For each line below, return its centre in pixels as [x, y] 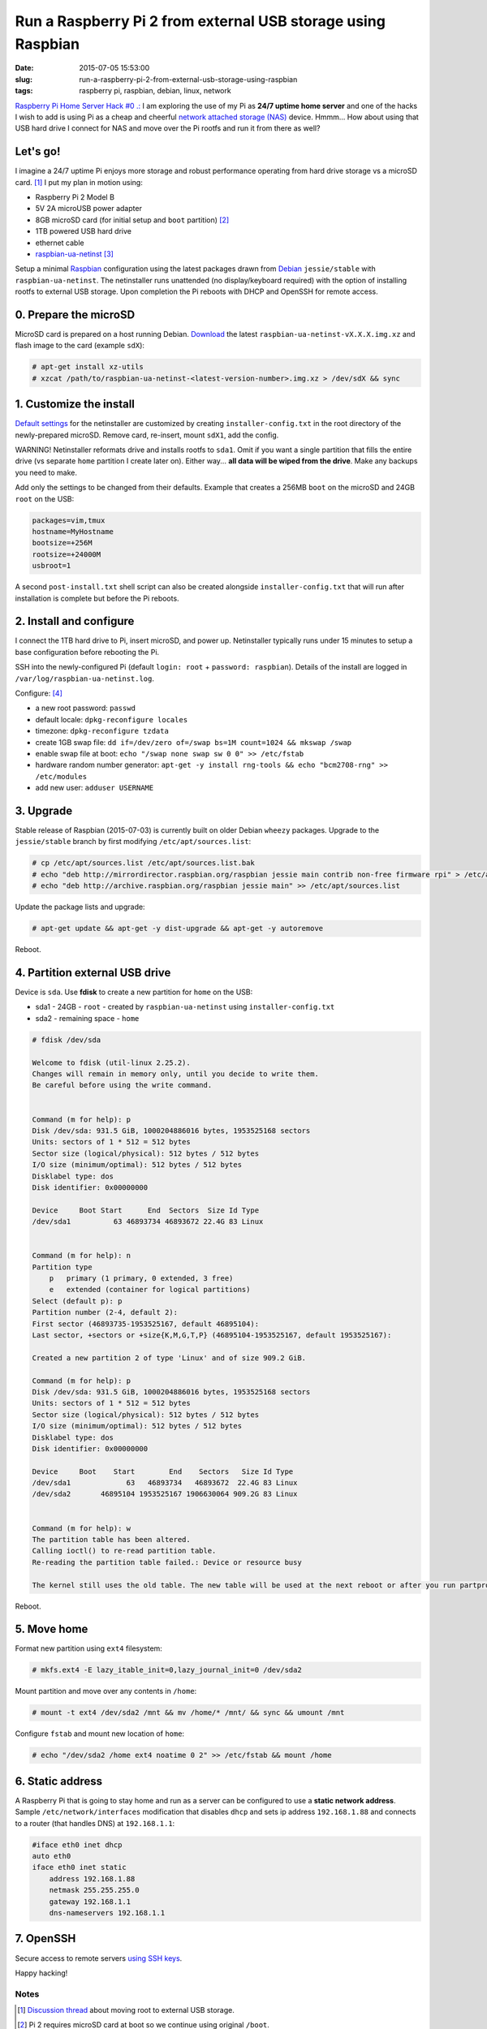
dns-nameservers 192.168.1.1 [107, 1913]
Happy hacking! [41, 1973]
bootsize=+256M [62, 543]
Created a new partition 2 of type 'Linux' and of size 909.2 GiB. [169, 1358]
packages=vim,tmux [69, 520]
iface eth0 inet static [80, 1867]
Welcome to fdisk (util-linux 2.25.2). [111, 1062]
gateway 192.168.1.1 [90, 1902]
